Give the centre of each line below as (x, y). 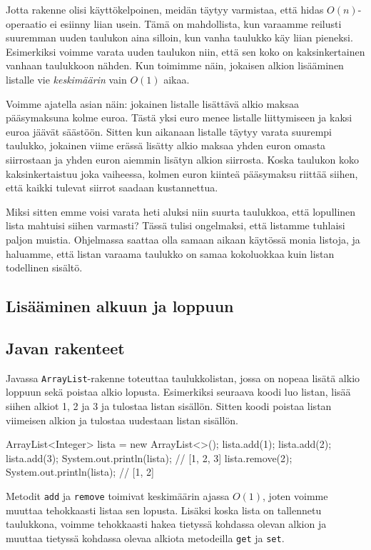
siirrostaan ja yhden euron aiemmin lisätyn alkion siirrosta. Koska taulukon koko (182, 159)
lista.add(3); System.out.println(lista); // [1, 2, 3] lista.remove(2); (149, 457)
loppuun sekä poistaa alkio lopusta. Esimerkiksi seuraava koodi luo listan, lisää (178, 392)
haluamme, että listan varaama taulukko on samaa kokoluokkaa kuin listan (170, 253)
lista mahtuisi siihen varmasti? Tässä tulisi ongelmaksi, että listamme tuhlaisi (176, 225)
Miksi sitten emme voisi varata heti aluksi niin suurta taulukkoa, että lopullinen (181, 211)
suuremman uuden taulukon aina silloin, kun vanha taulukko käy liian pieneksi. (179, 37)
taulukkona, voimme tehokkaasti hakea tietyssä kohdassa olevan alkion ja (166, 524)
